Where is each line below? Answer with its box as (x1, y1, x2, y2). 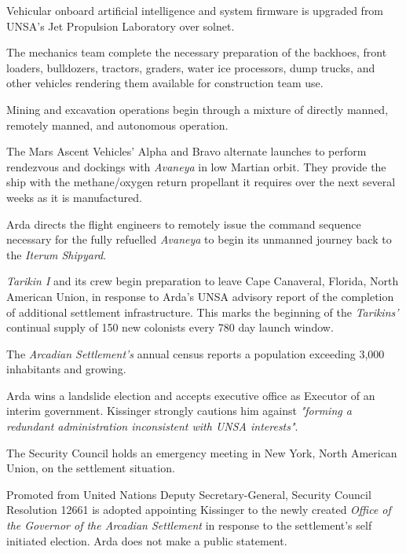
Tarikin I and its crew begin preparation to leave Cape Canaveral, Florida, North (6, 273, 399, 289)
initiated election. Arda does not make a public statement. (6, 532, 287, 548)
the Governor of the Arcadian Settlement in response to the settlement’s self (6, 517, 372, 534)
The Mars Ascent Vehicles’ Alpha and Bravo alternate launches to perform (6, 143, 367, 160)
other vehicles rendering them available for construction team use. (6, 75, 324, 91)
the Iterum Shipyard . (6, 246, 107, 262)
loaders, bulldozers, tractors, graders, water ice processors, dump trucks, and (6, 59, 375, 75)
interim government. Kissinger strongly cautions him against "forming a (6, 402, 352, 419)
